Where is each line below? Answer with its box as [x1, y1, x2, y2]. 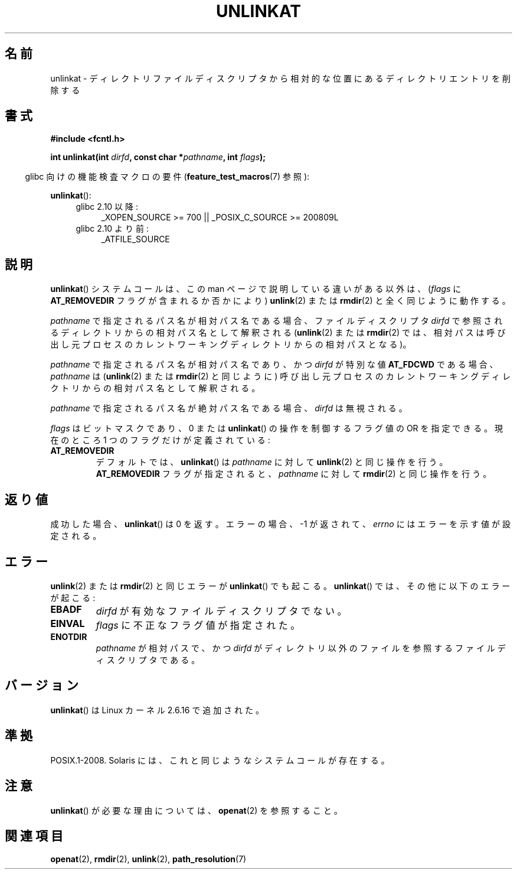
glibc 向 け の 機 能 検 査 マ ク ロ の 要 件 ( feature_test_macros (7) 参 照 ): [25, 171, 310, 182]
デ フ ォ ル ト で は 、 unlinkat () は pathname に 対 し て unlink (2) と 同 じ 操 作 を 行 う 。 [96, 457, 448, 467]
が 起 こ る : [50, 592, 96, 603]
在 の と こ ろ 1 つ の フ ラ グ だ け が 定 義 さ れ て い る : [50, 435, 270, 446]
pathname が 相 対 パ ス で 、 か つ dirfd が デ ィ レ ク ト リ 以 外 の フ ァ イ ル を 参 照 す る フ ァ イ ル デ [96, 642, 506, 653]
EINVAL [50, 617, 85, 629]
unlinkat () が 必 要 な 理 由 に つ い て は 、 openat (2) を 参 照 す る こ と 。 [50, 805, 342, 815]
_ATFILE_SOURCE [101, 234, 170, 245]
